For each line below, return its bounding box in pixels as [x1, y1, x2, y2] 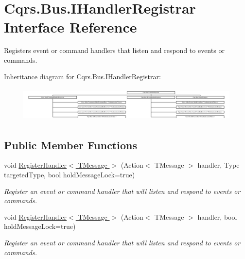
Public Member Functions [4, 137, 137, 152]
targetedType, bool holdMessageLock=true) [4, 170, 135, 180]
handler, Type [197, 160, 240, 170]
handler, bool [197, 211, 237, 222]
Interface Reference [4, 17, 137, 37]
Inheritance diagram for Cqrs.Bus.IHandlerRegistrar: [4, 71, 161, 81]
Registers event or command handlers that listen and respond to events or [4, 45, 225, 55]
